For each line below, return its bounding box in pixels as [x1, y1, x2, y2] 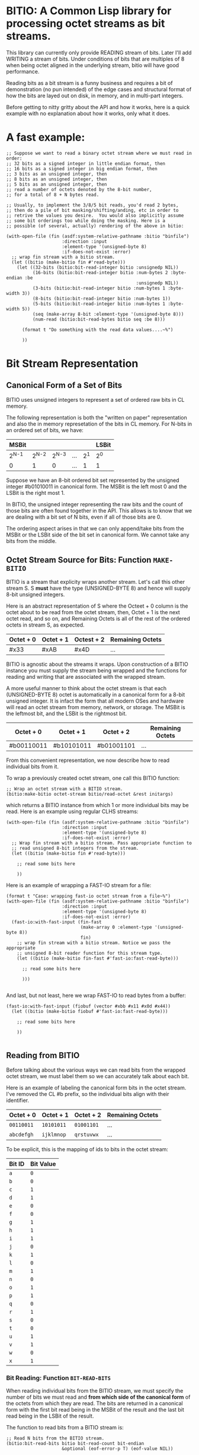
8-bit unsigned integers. [6, 591, 65, 598]
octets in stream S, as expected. [6, 621, 85, 628]
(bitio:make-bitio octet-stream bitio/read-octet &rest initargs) [6, 791, 174, 798]
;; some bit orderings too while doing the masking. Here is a [6, 218, 166, 224]
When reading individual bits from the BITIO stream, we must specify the [6, 1387, 184, 1394]
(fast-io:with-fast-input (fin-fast [11, 919, 102, 925]
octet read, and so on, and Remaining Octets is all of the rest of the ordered [6, 615, 191, 622]
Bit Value [30, 1159, 56, 1168]
